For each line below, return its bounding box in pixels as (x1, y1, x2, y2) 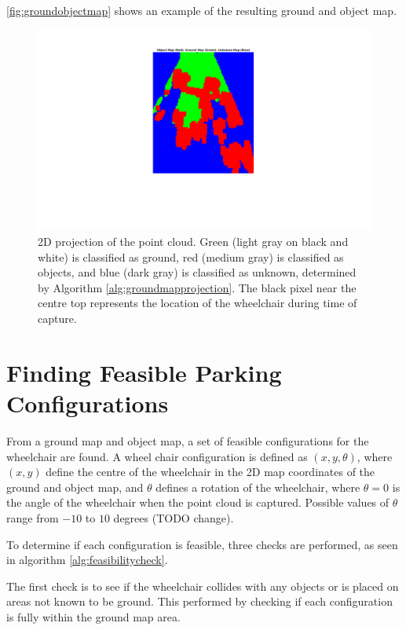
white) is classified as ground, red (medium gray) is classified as (38, 248, 344, 265)
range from (6, 509, 59, 526)
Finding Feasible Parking (6, 356, 282, 388)
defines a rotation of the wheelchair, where (155, 478, 360, 495)
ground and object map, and (6, 478, 144, 495)
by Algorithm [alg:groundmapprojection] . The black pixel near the (38, 279, 357, 295)
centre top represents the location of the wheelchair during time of (38, 295, 357, 311)
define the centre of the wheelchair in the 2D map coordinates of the (46, 463, 375, 480)
